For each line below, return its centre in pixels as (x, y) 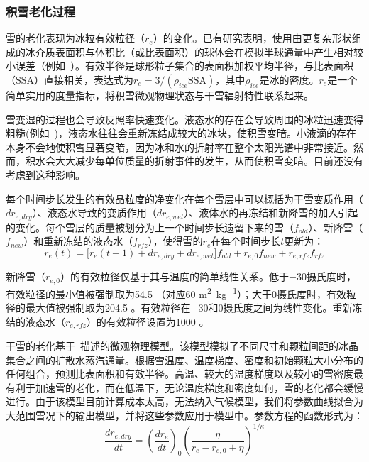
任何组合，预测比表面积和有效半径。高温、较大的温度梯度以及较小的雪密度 (180, 374)
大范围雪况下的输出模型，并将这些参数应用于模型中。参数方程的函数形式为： (184, 415)
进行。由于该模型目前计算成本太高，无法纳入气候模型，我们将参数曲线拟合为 (184, 401)
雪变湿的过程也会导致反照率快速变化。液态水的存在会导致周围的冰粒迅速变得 (184, 119)
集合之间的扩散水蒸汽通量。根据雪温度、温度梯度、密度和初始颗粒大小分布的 (184, 359)
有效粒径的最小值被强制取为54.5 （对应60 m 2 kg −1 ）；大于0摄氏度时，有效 (176, 292)
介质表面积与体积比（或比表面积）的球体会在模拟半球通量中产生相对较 (199, 51)
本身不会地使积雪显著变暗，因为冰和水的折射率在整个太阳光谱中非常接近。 (180, 147)
